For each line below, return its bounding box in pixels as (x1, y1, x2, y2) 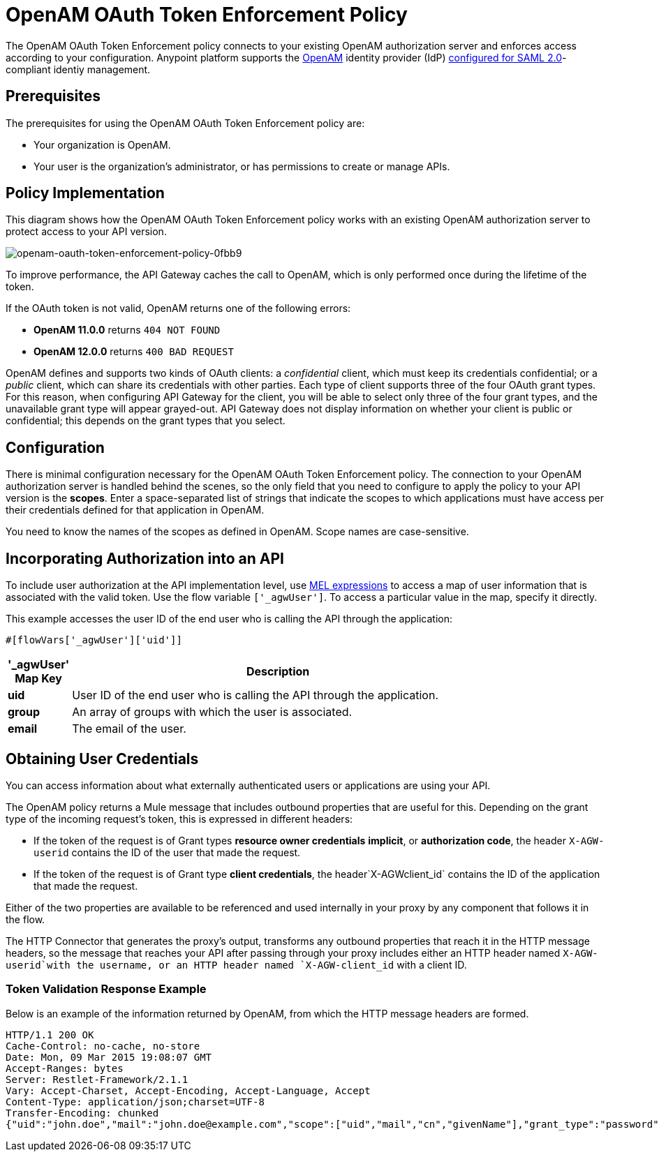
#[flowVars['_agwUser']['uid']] (6, 634, 182, 646)
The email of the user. (72, 722, 186, 736)
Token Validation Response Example (6, 982, 207, 996)
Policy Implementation (6, 184, 165, 202)
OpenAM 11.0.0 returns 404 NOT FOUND (34, 324, 221, 336)
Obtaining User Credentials (6, 749, 199, 768)
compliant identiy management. (6, 63, 151, 75)
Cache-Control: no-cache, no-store (6, 1040, 200, 1052)
